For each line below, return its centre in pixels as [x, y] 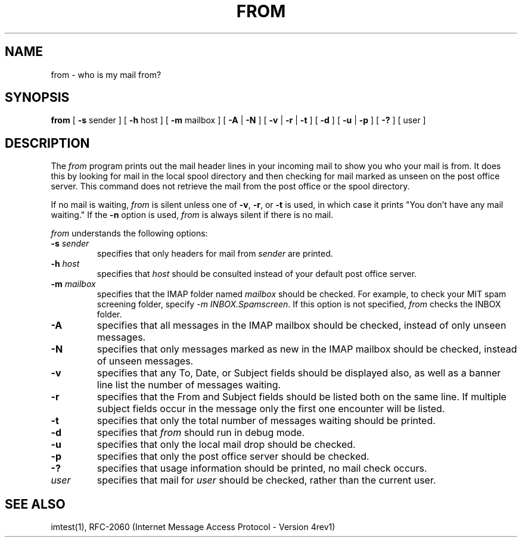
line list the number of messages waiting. [189, 385]
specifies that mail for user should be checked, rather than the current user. [266, 480]
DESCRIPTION [47, 143]
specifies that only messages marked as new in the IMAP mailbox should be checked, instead [307, 349]
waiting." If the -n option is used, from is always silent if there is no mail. [192, 215]
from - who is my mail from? [106, 74]
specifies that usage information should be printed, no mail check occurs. [262, 468]
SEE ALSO [35, 504]
